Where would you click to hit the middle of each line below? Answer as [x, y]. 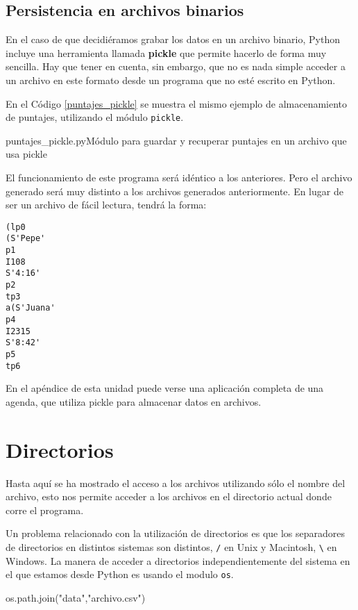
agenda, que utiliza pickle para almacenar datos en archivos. [134, 401]
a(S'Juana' [31, 308]
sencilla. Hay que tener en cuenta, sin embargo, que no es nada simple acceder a [176, 66]
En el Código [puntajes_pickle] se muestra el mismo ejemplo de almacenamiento [177, 103]
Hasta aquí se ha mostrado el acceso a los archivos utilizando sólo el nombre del [176, 483]
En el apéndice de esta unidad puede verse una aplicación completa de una [165, 388]
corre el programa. [45, 510]
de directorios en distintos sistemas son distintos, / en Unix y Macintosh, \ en [171, 547]
